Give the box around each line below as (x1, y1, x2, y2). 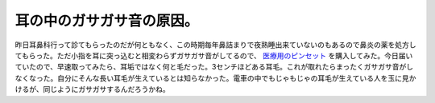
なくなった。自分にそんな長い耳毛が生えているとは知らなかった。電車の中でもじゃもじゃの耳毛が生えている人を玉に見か (14, 73, 416, 83)
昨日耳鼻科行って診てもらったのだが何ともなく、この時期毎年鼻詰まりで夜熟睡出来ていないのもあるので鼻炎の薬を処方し (14, 40, 416, 50)
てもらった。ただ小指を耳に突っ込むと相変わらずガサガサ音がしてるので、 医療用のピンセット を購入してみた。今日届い (14, 50, 413, 60)
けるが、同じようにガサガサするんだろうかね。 (14, 85, 170, 94)
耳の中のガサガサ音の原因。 (14, 12, 199, 30)
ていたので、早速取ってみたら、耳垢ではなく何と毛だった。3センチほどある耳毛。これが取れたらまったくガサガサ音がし (14, 62, 414, 72)
